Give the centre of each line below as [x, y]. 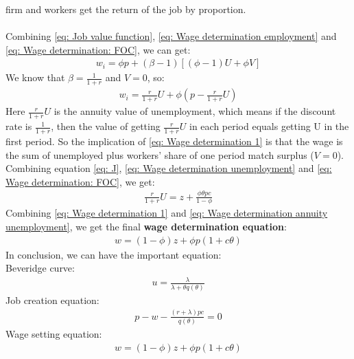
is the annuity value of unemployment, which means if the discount [195, 111]
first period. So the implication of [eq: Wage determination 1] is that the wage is [174, 141]
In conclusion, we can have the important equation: [114, 254]
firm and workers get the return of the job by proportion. [126, 9]
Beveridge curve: [40, 268]
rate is [19, 126]
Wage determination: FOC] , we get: [80, 181]
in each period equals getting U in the [269, 126]
